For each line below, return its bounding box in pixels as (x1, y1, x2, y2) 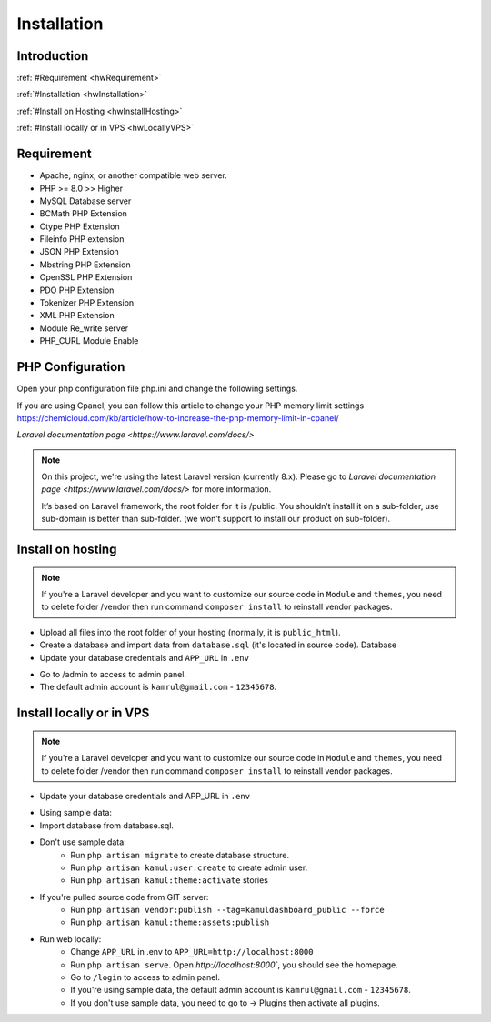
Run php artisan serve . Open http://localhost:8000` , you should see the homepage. (70, 959, 399, 970)
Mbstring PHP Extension (39, 259, 131, 270)
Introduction (16, 48, 89, 64)
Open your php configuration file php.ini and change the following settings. (16, 383, 298, 395)
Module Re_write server (39, 323, 129, 334)
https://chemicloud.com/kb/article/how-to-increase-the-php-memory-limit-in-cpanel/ (16, 412, 340, 423)
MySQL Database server (39, 195, 132, 206)
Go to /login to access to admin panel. (70, 972, 221, 983)
